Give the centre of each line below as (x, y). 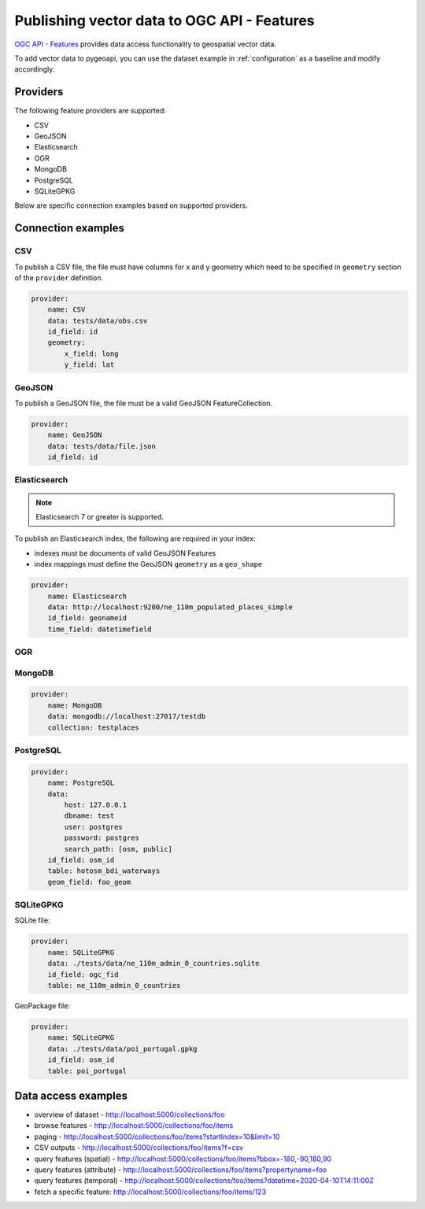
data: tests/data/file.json (102, 446)
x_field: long (91, 353)
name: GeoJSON (75, 435)
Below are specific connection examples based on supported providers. (131, 205)
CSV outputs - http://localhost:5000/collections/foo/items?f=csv (139, 1148)
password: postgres (102, 838)
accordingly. (35, 69)
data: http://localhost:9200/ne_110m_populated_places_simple (170, 607)
